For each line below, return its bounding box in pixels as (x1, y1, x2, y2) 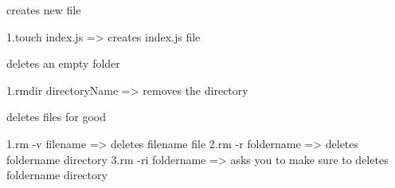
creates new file (6, 2, 81, 18)
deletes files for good (6, 108, 107, 125)
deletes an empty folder (6, 55, 120, 72)
